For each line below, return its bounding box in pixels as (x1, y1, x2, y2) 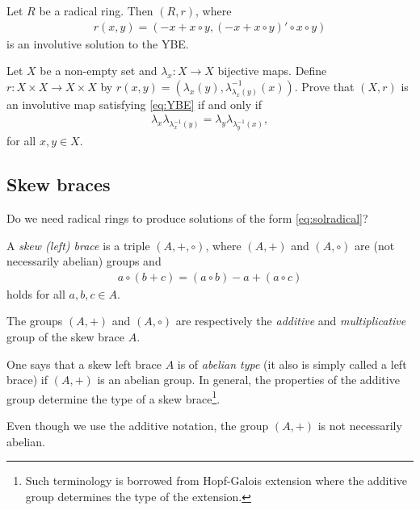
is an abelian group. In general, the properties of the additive (97, 371, 400, 388)
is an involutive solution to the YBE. (6, 35, 189, 52)
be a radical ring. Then (39, 2, 153, 19)
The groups (6, 312, 63, 329)
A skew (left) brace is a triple (6, 236, 150, 253)
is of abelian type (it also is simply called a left (177, 355, 407, 372)
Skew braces (6, 172, 111, 197)
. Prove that (294, 77, 355, 94)
